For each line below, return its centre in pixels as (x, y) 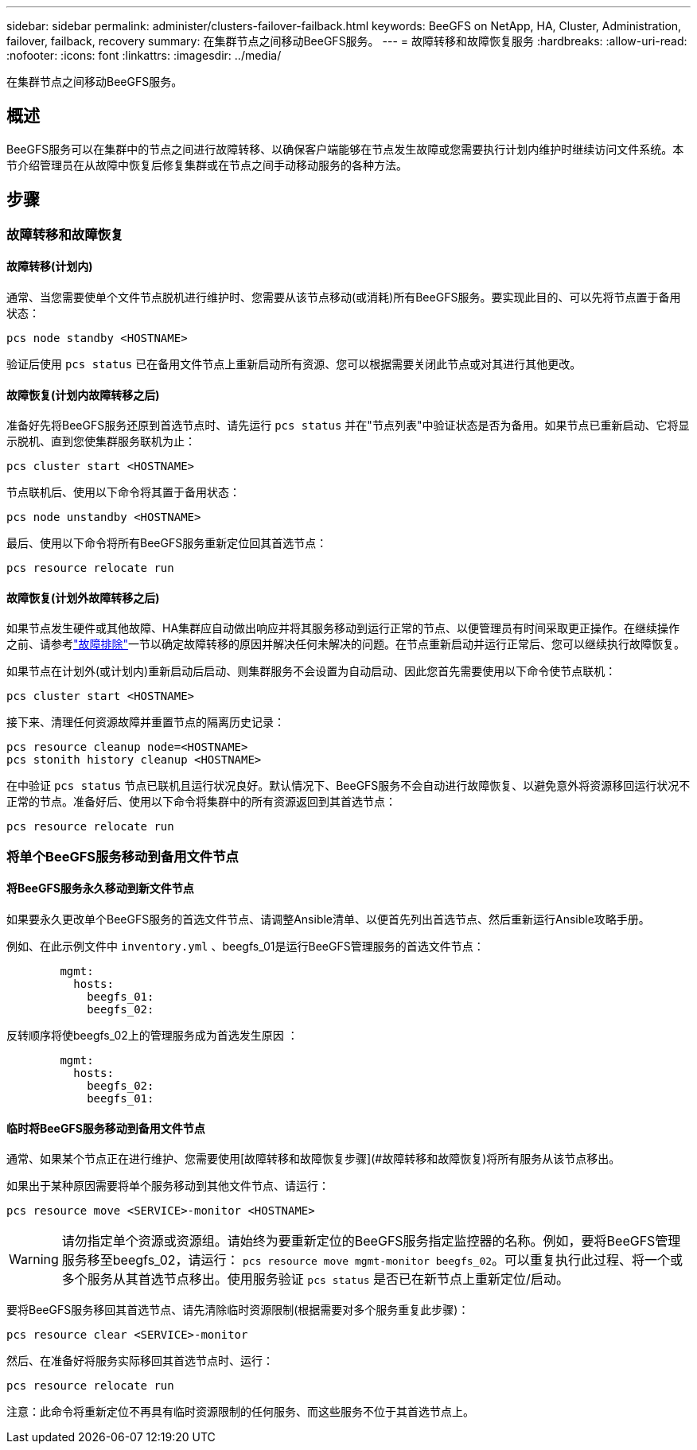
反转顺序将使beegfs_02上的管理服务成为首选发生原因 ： (152, 1035)
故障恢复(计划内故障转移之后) (83, 395)
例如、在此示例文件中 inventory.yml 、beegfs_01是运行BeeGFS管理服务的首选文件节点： (245, 946)
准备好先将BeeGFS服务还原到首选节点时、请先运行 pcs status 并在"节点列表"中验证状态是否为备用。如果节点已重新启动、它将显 (348, 426)
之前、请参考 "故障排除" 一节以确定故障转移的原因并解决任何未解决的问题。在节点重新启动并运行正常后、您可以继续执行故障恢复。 (346, 644)
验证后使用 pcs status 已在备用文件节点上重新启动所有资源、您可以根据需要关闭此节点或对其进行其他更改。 (294, 363)
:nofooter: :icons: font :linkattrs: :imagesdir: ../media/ (144, 55)
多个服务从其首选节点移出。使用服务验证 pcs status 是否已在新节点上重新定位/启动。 (315, 1279)
